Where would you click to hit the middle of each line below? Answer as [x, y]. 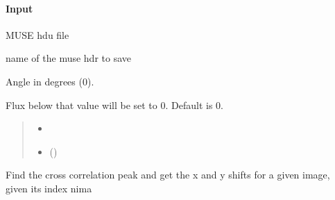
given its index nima [49, 188]
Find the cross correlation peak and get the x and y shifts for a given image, [168, 175]
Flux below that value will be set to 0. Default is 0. [114, 105]
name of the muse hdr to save [68, 58]
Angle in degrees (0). [50, 81]
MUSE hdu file [37, 34]
